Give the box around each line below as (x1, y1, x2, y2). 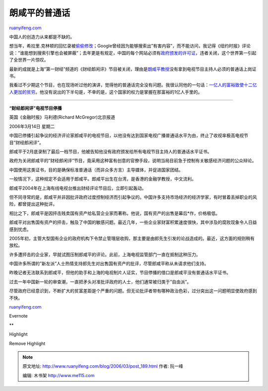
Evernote (9, 313, 28, 319)
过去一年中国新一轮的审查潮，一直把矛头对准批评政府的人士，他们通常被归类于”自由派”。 (9, 278, 192, 285)
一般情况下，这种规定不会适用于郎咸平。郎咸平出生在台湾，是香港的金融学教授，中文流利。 (9, 176, 196, 182)
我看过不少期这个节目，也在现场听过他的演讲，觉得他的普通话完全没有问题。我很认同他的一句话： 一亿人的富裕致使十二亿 (9, 82, 257, 88)
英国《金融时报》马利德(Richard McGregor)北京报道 (9, 114, 115, 120)
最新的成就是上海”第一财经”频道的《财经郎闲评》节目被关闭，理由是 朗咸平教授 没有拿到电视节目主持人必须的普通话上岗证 (9, 66, 257, 72)
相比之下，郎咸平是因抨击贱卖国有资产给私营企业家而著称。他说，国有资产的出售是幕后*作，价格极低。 (9, 210, 220, 216)
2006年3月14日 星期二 (9, 123, 55, 129)
